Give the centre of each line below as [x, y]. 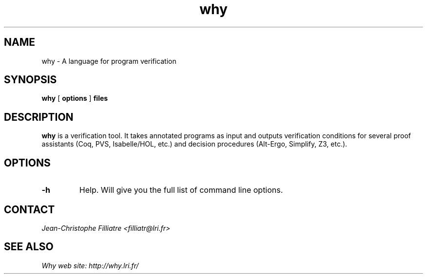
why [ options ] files [75, 98]
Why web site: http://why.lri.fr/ [90, 265]
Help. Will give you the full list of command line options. [181, 190]
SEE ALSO [29, 247]
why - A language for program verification [109, 61]
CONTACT [29, 209]
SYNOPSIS [30, 80]
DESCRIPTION [39, 117]
